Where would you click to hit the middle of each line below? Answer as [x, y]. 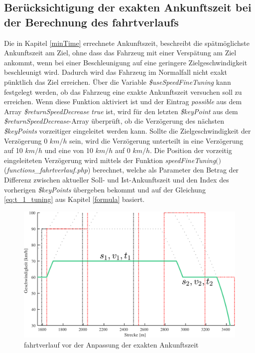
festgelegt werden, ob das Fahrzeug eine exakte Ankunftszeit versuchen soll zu [123, 91]
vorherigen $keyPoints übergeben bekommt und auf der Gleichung [105, 189]
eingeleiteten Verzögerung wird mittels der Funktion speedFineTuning [110, 160]
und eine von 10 [69, 150]
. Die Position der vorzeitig [191, 150]
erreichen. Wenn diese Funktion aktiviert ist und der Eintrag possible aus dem [123, 101]
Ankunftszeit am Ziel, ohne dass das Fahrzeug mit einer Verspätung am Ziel [120, 53]
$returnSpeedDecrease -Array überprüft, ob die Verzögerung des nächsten [114, 121]
